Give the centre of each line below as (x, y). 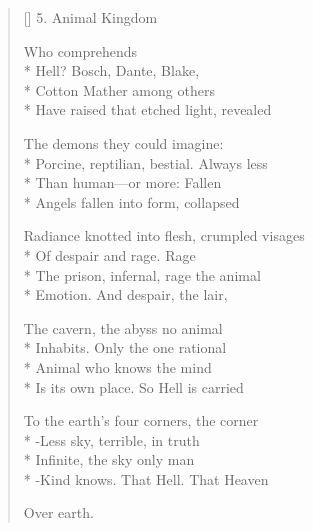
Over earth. (58, 512)
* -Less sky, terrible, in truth (111, 439)
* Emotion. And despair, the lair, (125, 294)
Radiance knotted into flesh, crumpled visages (164, 235)
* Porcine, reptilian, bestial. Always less (145, 162)
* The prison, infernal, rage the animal (142, 274)
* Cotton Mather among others (119, 89)
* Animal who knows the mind (117, 366)
